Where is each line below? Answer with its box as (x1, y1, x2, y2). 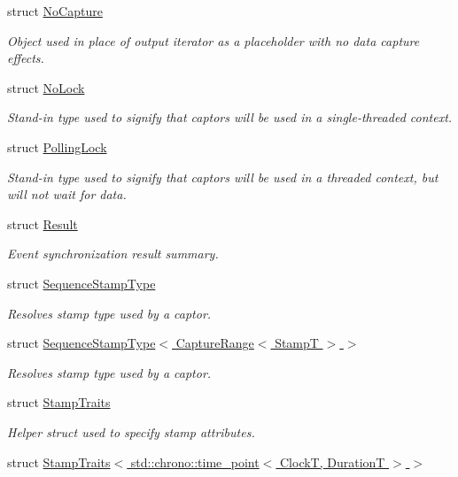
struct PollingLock (7, 137, 107, 156)
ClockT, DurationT (279, 452, 385, 471)
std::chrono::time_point (130, 452, 260, 471)
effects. (7, 49, 44, 67)
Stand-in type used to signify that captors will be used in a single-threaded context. (7, 108, 453, 127)
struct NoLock (7, 78, 85, 96)
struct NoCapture (7, 2, 103, 19)
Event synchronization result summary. (7, 244, 219, 263)
